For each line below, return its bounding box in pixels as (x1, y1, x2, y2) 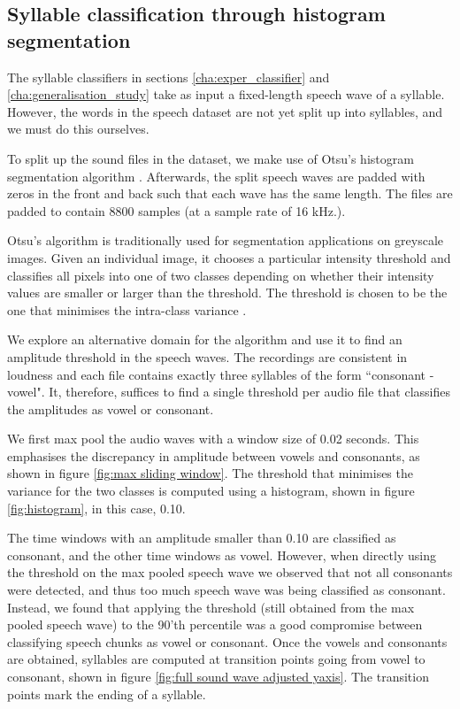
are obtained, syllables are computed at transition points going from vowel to (7, 650, 425, 668)
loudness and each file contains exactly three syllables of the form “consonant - (7, 365, 434, 383)
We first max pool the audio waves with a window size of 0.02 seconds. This (7, 429, 419, 448)
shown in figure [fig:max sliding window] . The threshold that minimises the (7, 464, 413, 482)
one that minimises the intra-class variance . (7, 300, 247, 319)
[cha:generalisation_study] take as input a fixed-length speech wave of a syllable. (7, 85, 445, 104)
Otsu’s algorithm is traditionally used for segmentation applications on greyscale (7, 231, 444, 250)
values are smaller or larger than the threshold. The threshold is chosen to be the (7, 283, 448, 302)
